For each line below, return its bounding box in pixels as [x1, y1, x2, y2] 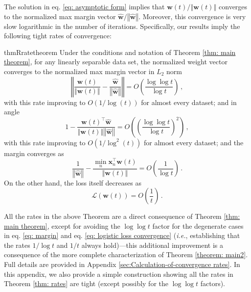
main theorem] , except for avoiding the [4, 220, 120, 231]
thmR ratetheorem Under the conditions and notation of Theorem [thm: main [4, 47, 236, 57]
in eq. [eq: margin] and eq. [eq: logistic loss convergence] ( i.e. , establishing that [4, 230, 240, 240]
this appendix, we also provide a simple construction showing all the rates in [4, 268, 233, 279]
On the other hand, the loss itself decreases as [4, 177, 141, 187]
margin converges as [4, 148, 64, 158]
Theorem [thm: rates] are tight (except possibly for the [4, 278, 169, 289]
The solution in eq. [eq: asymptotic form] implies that [4, 1, 165, 11]
